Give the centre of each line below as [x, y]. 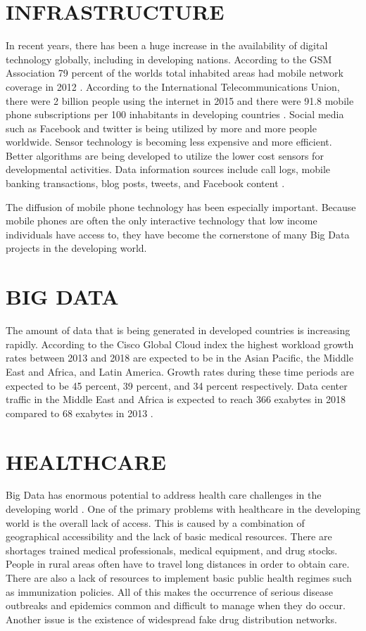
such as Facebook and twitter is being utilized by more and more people [161, 128]
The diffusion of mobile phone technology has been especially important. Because [181, 206]
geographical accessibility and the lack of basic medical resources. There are [169, 536]
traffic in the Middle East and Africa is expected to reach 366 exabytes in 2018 [176, 399]
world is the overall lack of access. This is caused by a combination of [155, 522]
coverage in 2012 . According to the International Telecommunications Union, [173, 86]
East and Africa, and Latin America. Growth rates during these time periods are [180, 371]
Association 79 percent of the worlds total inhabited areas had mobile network [175, 73]
